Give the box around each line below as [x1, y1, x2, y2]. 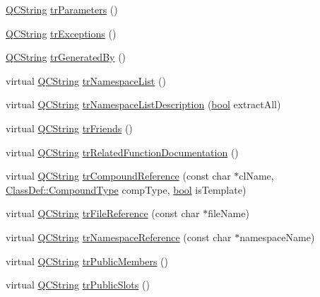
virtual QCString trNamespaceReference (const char [6, 229, 232, 244]
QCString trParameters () [6, 2, 118, 16]
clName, [239, 168, 274, 183]
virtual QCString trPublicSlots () [6, 277, 150, 292]
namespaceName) [239, 229, 315, 244]
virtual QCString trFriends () [6, 120, 133, 135]
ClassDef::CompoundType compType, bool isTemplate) [6, 182, 247, 197]
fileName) [208, 206, 249, 221]
